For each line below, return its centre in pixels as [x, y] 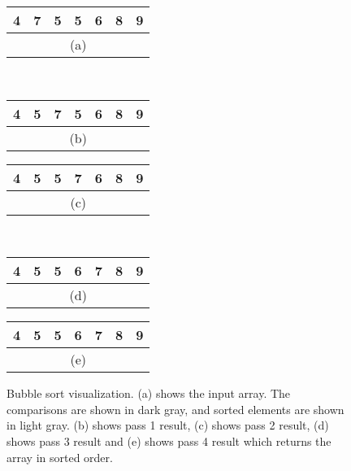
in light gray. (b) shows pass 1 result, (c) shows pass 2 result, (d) [168, 425]
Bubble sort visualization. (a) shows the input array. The [149, 393]
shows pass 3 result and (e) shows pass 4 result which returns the [169, 440]
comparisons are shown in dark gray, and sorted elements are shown [175, 409]
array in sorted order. [60, 457]
